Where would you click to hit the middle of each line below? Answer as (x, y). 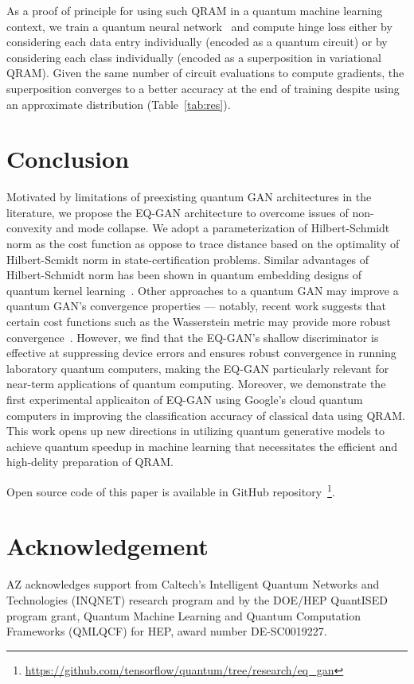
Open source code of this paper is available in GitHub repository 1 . (171, 490)
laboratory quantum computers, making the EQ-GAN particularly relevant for (198, 368)
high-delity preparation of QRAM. (90, 462)
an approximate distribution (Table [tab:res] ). (119, 104)
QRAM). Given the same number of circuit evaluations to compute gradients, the (205, 73)
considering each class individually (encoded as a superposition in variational (194, 57)
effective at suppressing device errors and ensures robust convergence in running (201, 353)
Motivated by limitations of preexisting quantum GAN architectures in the (189, 197)
